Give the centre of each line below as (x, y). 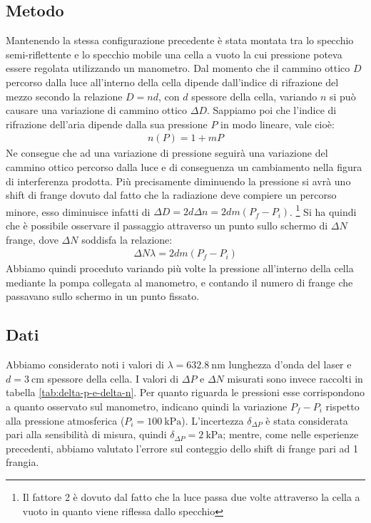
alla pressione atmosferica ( (65, 420)
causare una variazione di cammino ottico (97, 110)
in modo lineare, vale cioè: (278, 124)
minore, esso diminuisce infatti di (78, 211)
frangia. (22, 462)
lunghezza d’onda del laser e (290, 364)
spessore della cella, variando (254, 96)
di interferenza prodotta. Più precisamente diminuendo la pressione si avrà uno (178, 181)
